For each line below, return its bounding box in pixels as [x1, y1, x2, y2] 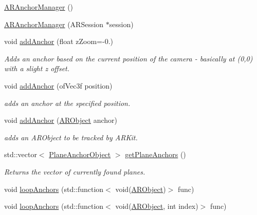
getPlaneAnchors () [125, 149, 186, 160]
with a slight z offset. [4, 63, 70, 74]
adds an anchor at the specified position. [4, 97, 131, 108]
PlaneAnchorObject [49, 149, 111, 160]
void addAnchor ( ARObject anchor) [4, 115, 118, 125]
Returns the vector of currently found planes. [4, 166, 145, 177]
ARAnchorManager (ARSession [4, 18, 104, 29]
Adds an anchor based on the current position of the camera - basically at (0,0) [4, 53, 253, 63]
